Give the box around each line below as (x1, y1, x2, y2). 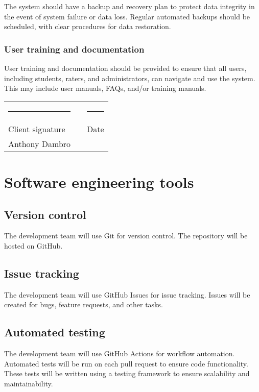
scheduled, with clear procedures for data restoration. (4, 21, 171, 32)
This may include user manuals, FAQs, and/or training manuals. (4, 83, 206, 93)
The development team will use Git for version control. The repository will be (4, 230, 248, 241)
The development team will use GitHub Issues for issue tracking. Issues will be (4, 289, 250, 300)
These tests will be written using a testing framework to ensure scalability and (4, 368, 250, 379)
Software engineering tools (4, 171, 194, 192)
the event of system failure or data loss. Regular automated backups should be (4, 11, 250, 21)
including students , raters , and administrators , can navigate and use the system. (4, 72, 255, 83)
